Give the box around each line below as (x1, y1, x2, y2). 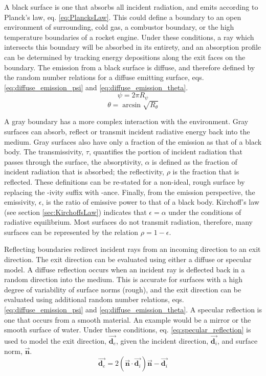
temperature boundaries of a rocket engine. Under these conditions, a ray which (4, 31, 254, 42)
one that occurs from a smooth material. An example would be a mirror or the (4, 314, 251, 325)
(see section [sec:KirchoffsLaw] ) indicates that (4, 206, 147, 217)
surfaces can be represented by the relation (4, 226, 139, 237)
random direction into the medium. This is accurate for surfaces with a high (4, 274, 243, 285)
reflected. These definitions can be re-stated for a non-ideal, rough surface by (4, 176, 245, 187)
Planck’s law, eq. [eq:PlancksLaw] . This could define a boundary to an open (4, 11, 241, 22)
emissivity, (4, 196, 37, 207)
